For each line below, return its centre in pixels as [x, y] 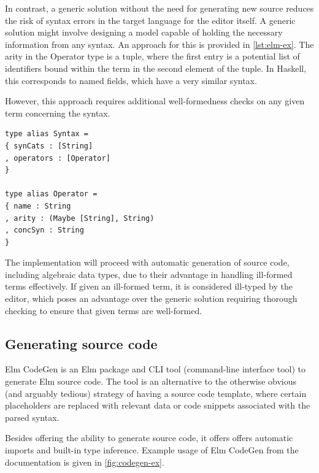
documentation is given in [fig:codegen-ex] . [85, 462]
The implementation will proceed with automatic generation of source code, [147, 262]
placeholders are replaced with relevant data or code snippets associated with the [158, 405]
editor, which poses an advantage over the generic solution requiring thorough [151, 298]
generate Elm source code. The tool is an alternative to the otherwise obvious [151, 381]
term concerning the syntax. [58, 113]
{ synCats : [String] [49, 146]
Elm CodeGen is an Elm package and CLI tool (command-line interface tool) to [156, 369]
